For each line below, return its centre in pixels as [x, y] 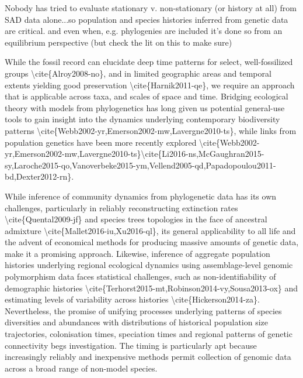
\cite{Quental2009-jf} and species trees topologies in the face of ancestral [136, 219]
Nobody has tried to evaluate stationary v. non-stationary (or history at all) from [151, 8]
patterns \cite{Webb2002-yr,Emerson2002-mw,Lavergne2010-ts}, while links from [151, 130]
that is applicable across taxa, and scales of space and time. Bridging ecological [147, 96]
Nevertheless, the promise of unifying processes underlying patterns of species [143, 310]
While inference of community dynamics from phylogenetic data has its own [141, 196]
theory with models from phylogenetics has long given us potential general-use [145, 107]
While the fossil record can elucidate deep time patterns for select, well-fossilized [149, 62]
